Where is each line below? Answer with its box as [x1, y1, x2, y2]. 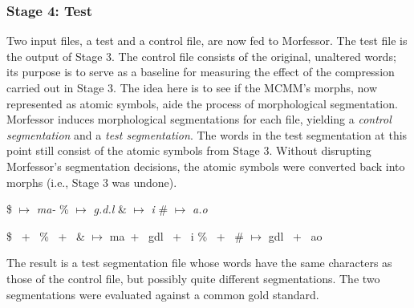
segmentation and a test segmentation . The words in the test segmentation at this [6, 126, 408, 143]
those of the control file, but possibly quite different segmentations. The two [6, 269, 380, 286]
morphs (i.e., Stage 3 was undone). [6, 173, 177, 190]
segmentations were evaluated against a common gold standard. [6, 286, 319, 302]
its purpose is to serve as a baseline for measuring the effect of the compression [6, 63, 395, 80]
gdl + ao [268, 227, 323, 244]
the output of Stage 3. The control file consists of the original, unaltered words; [6, 47, 396, 64]
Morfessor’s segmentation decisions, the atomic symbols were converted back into [6, 157, 405, 174]
